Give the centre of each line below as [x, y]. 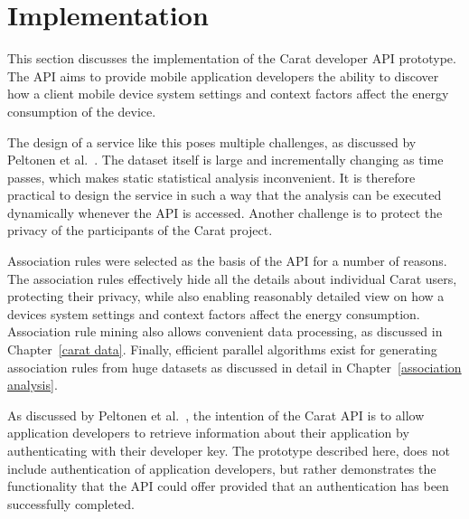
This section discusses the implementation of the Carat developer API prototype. [232, 58]
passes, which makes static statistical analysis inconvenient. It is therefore [211, 177]
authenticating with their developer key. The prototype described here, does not [229, 450]
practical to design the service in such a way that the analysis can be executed [225, 195]
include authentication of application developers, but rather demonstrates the [222, 468]
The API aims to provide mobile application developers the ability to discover [223, 75]
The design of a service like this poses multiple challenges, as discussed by [212, 142]
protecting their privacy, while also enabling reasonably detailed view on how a [226, 296]
